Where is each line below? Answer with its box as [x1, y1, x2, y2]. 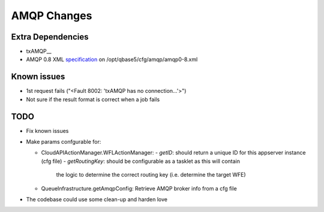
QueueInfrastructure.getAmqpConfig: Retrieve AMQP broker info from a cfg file [41, 184, 237, 192]
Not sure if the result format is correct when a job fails [26, 96, 160, 103]
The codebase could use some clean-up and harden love [26, 196, 168, 203]
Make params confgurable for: [26, 138, 101, 146]
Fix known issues [26, 127, 69, 134]
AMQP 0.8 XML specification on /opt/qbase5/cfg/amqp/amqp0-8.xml [26, 56, 198, 63]
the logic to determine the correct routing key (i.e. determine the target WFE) [56, 171, 246, 178]
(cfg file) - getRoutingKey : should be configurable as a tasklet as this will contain [41, 158, 240, 165]
